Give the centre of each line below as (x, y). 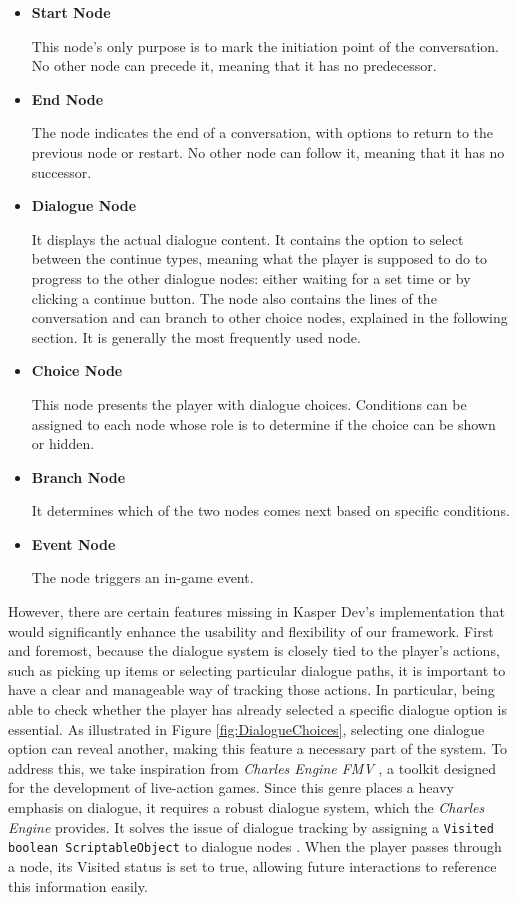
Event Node (73, 543)
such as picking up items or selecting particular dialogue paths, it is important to (257, 669)
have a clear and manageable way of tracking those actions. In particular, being (251, 689)
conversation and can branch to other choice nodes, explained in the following (269, 317)
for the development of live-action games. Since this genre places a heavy (231, 787)
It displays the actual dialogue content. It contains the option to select (247, 238)
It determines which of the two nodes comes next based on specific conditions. (270, 510)
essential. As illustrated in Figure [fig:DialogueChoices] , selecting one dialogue (246, 728)
